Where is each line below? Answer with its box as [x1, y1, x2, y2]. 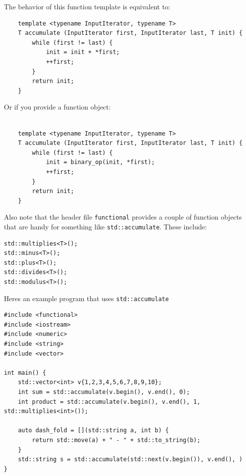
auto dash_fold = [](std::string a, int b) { [18, 427, 169, 434]
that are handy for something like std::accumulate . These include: [4, 221, 207, 231]
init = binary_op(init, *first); [46, 159, 155, 166]
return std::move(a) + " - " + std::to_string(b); [32, 436, 200, 444]
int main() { [4, 369, 46, 376]
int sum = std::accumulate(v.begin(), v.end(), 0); [18, 388, 190, 395]
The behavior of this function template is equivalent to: [4, 1, 171, 11]
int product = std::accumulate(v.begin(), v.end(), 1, [18, 398, 200, 405]
